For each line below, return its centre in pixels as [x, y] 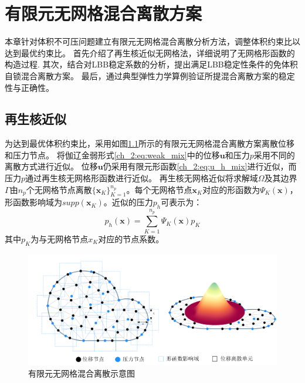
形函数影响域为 [33, 202]
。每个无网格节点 [159, 189]
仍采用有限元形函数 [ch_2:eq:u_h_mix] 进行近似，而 [200, 166]
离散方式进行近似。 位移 [51, 166]
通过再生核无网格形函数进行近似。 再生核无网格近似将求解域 [142, 178]
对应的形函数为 [231, 189]
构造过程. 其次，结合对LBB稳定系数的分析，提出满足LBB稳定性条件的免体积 [151, 64]
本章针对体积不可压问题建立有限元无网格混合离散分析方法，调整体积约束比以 [152, 41]
